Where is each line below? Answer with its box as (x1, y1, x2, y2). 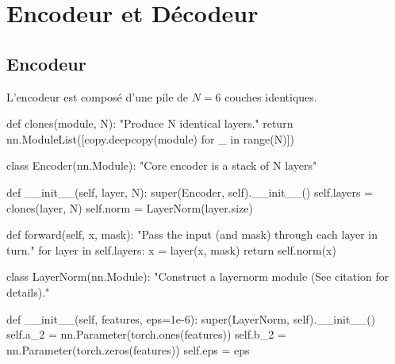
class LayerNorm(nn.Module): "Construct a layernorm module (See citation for (6, 268, 389, 285)
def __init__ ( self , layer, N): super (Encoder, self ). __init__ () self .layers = (6, 183, 374, 200)
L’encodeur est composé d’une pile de (6, 88, 189, 105)
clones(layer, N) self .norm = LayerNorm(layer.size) (6, 199, 253, 216)
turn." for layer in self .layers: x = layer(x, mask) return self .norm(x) (6, 241, 336, 258)
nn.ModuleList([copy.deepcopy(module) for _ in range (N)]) (6, 130, 294, 147)
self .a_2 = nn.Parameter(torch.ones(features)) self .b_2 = (6, 326, 286, 343)
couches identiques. (224, 88, 317, 105)
